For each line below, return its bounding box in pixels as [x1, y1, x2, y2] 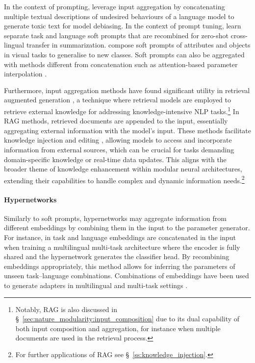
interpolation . [4, 69, 47, 79]
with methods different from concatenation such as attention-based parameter [4, 59, 238, 69]
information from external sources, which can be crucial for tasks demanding [4, 144, 234, 154]
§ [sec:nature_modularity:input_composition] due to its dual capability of [15, 314, 240, 324]
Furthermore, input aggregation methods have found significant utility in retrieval [4, 85, 250, 95]
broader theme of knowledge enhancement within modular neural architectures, [4, 164, 242, 174]
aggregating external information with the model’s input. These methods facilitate [4, 125, 251, 135]
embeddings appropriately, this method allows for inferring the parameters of [4, 261, 235, 271]
